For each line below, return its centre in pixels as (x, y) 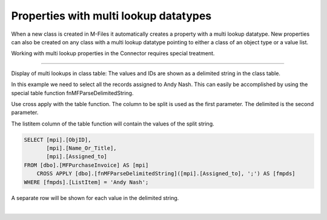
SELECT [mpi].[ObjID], (58, 140)
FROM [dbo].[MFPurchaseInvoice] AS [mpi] (86, 165)
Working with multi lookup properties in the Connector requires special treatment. (113, 53)
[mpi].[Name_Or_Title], (82, 148)
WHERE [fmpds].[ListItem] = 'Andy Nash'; (86, 182)
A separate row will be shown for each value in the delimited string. (95, 198)
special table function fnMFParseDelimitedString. (72, 93)
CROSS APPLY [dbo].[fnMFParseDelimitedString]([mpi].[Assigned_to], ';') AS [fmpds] (166, 174)
